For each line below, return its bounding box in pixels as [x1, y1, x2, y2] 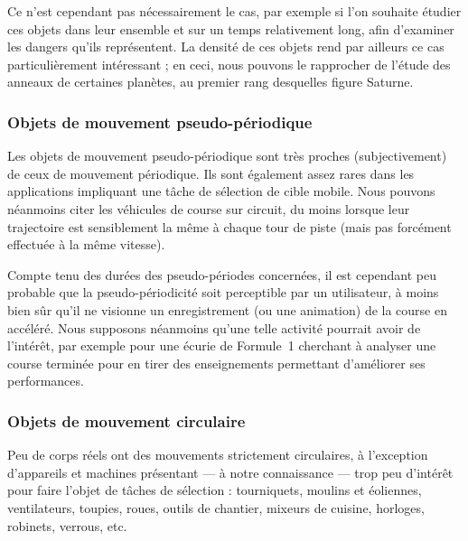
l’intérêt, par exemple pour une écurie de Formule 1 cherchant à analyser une [7, 336, 436, 355]
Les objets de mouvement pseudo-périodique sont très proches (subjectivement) [7, 146, 447, 165]
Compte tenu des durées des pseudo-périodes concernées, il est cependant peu [7, 265, 437, 284]
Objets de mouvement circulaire [7, 409, 246, 432]
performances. [7, 371, 84, 390]
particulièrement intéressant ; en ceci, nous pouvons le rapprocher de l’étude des [7, 54, 451, 73]
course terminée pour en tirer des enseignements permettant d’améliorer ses [7, 353, 426, 372]
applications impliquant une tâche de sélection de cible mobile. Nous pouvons [7, 182, 435, 201]
